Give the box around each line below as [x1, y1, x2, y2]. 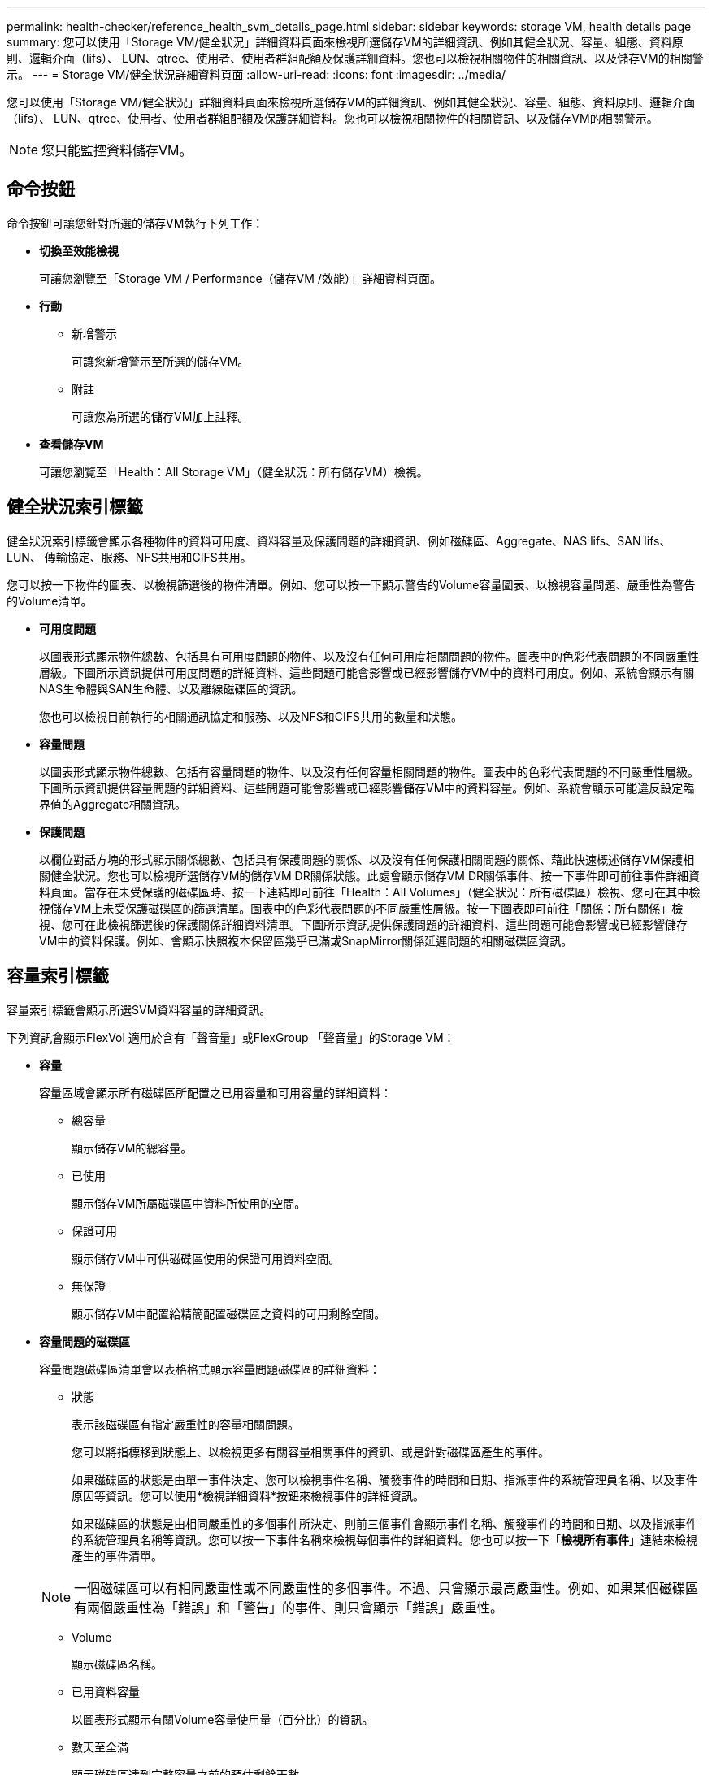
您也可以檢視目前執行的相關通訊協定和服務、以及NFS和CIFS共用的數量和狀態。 [39, 709, 463, 723]
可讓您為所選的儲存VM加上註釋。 [72, 409, 250, 423]
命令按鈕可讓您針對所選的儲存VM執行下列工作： [7, 215, 264, 230]
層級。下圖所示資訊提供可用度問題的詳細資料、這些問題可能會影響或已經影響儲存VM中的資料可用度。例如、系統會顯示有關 [39, 665, 695, 679]
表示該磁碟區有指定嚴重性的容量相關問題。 [72, 1417, 299, 1431]
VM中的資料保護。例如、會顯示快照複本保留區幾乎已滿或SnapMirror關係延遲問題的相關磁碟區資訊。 [39, 933, 573, 948]
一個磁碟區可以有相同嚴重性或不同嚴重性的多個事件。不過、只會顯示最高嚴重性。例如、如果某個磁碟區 [74, 1579, 699, 1596]
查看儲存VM [39, 436, 104, 451]
